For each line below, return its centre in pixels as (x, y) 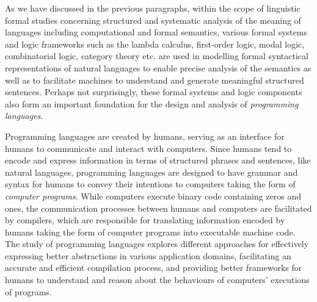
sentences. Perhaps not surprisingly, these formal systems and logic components (154, 92)
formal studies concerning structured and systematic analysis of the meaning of (153, 20)
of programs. (28, 291)
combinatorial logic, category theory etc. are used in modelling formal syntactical (157, 56)
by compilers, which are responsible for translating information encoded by (145, 220)
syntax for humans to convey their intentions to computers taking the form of (150, 184)
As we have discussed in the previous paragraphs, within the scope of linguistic (153, 8)
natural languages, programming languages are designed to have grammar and (151, 172)
